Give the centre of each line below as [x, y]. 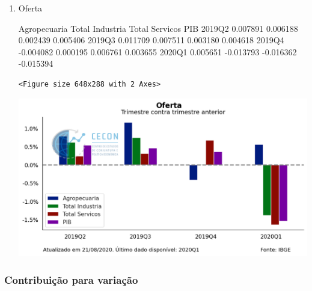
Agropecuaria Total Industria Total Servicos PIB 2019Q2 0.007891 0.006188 [158, 28]
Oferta [30, 8]
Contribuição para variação [71, 279]
